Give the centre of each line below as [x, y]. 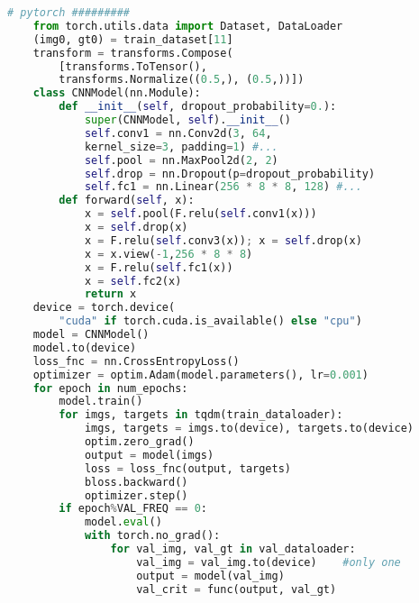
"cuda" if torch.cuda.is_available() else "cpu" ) [210, 321]
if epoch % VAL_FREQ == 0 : [133, 509]
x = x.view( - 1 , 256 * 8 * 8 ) [169, 254]
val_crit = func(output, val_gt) [237, 589]
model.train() [101, 402]
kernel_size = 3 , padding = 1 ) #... [181, 146]
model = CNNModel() [91, 334]
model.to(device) [85, 347]
